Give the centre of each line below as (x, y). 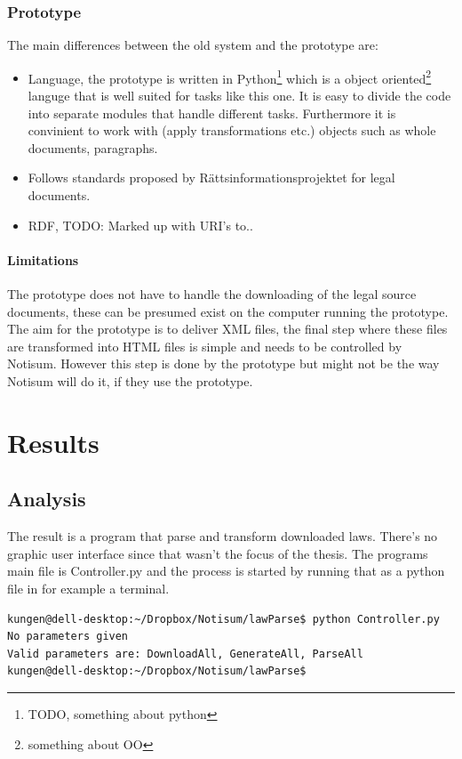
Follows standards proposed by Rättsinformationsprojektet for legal (211, 178)
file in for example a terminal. (88, 588)
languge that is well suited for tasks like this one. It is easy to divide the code (239, 96)
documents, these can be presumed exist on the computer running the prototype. (228, 311)
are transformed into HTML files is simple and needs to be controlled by (205, 346)
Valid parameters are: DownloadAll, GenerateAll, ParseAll (185, 654)
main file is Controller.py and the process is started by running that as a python (226, 571)
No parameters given (68, 637)
